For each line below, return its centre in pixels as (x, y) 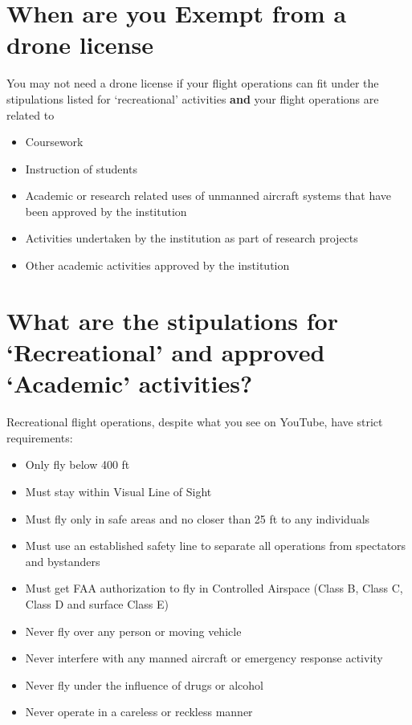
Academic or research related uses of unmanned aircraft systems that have (208, 196)
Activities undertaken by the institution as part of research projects (192, 238)
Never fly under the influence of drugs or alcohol (144, 684)
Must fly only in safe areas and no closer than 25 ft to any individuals (198, 518)
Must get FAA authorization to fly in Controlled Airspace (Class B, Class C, (214, 588)
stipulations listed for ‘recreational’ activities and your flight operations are (193, 98)
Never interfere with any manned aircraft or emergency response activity (204, 658)
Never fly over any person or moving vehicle (133, 631)
